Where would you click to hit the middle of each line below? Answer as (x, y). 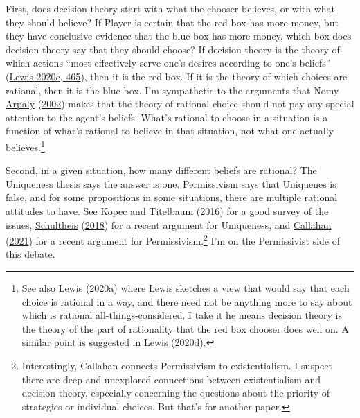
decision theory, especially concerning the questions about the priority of (176, 393)
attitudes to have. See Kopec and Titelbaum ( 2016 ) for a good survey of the (167, 210)
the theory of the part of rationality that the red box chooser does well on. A (185, 328)
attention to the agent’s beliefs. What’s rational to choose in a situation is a (167, 117)
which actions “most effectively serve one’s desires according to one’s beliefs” (168, 63)
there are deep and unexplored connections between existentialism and (171, 379)
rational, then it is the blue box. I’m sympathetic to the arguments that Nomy (172, 90)
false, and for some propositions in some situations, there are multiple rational (172, 197)
